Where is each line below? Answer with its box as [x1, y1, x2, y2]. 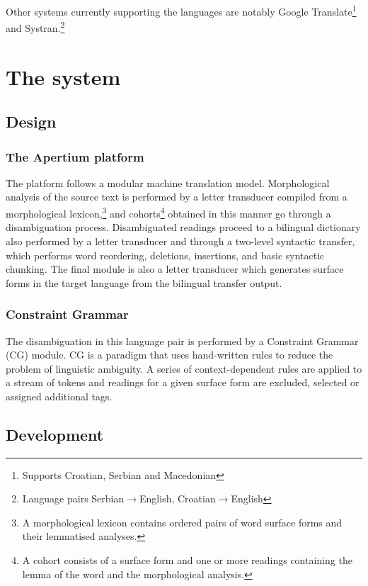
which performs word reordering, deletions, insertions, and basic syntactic [6, 247, 325, 262]
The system [6, 62, 121, 91]
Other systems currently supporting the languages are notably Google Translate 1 [6, 2, 357, 18]
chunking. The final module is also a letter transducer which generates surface [6, 261, 344, 276]
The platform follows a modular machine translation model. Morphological [6, 175, 330, 190]
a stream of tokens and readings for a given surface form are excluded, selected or [6, 375, 360, 390]
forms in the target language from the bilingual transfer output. [6, 275, 282, 290]
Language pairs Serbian [22, 491, 125, 506]
